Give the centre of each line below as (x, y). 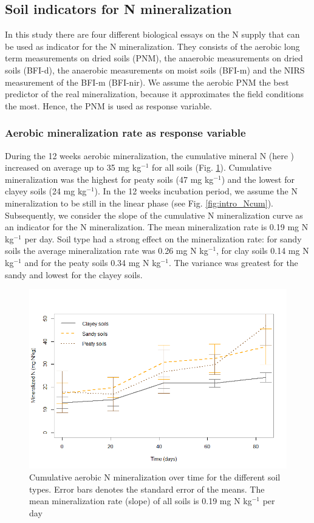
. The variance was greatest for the (233, 262)
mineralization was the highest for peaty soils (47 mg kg (109, 179)
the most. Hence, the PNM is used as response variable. (108, 105)
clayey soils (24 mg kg (46, 191)
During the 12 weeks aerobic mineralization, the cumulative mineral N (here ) (150, 155)
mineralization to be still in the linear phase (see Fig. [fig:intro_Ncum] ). (139, 203)
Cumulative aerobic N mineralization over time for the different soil (155, 477)
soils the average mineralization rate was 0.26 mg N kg (107, 251)
